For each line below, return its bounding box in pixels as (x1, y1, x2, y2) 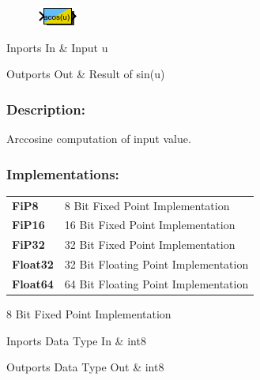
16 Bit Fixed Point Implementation (64, 216, 236, 233)
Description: (6, 99, 85, 119)
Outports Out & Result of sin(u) (6, 66, 165, 82)
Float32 (12, 256, 54, 273)
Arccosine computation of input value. (6, 130, 191, 146)
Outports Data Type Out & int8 (6, 359, 164, 375)
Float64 (12, 275, 54, 292)
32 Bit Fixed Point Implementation (64, 236, 236, 253)
